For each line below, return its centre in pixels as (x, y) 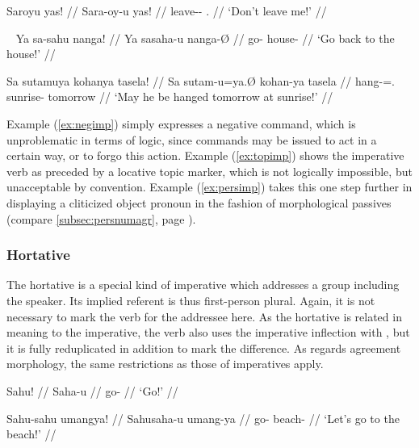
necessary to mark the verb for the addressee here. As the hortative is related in (204, 316)
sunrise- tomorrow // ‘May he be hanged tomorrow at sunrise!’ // (170, 96)
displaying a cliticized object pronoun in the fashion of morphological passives (199, 202)
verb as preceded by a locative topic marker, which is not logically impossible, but (209, 171)
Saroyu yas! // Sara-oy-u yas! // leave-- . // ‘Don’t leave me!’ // (167, 10)
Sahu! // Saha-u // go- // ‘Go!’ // (92, 390)
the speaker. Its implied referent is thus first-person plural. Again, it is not (191, 300)
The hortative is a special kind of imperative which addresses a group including (203, 285)
